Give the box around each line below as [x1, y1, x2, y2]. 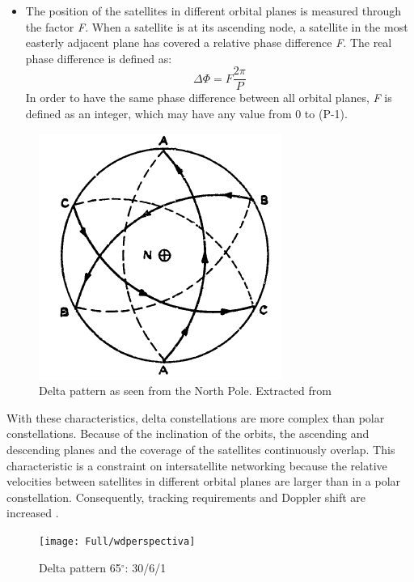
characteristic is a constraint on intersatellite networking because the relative [6, 457, 387, 474]
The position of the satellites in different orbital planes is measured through [25, 2, 401, 19]
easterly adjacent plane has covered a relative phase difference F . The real [25, 34, 392, 51]
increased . [6, 504, 59, 521]
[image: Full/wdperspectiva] [39, 535, 196, 547]
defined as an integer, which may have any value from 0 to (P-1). [25, 105, 348, 122]
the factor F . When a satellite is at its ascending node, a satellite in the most [25, 18, 408, 35]
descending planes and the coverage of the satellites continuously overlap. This [6, 441, 395, 457]
